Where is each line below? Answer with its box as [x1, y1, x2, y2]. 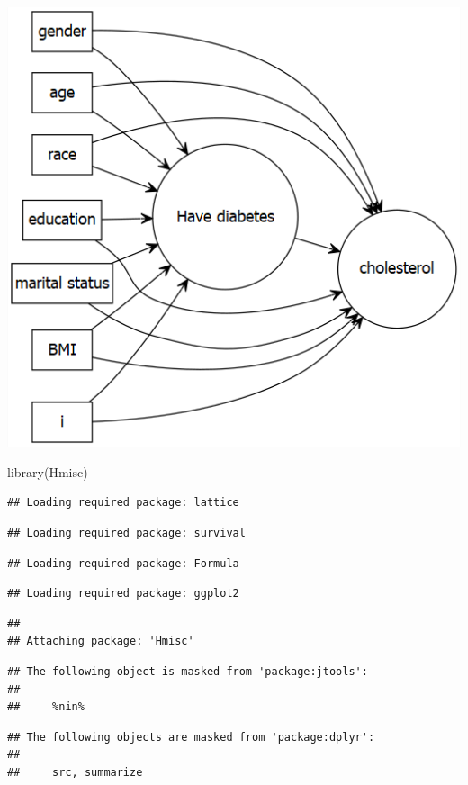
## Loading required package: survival [7, 527, 246, 539]
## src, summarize [7, 765, 143, 779]
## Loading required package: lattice [7, 496, 239, 510]
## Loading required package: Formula [7, 556, 239, 570]
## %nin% [7, 700, 85, 714]
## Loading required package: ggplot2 [7, 587, 239, 600]
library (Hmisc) [7, 462, 88, 481]
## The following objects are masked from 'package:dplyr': [7, 730, 375, 744]
